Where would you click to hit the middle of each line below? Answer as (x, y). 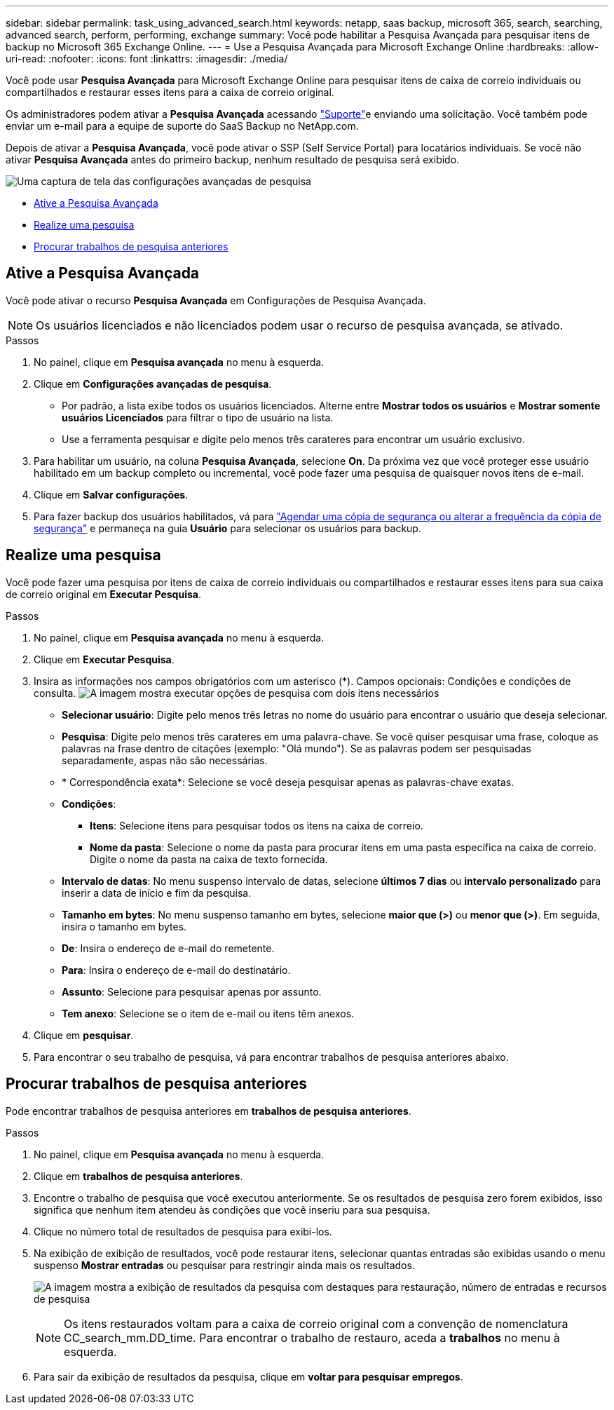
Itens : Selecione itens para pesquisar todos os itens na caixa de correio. (257, 825)
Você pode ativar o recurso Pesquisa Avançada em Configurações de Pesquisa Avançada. (216, 300)
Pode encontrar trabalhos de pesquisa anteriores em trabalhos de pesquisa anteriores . (209, 1111)
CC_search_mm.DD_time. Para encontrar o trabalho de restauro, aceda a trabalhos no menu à (312, 1337)
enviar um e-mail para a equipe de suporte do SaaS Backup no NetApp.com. (182, 126)
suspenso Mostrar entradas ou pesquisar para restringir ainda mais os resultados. (224, 1265)
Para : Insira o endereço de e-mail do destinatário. (176, 970)
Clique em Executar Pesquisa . (104, 659)
